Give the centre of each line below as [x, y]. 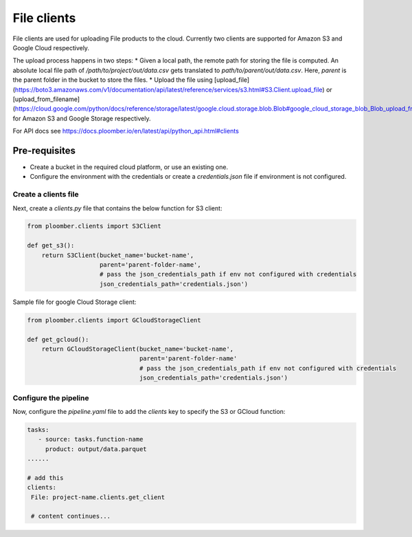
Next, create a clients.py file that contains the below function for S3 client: [117, 208]
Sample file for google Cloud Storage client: [75, 302]
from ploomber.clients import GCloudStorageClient [114, 320]
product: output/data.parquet [96, 449]
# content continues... [71, 516]
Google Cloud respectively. [51, 47]
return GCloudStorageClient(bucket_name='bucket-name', [138, 349]
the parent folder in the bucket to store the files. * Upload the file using [113, 80]
